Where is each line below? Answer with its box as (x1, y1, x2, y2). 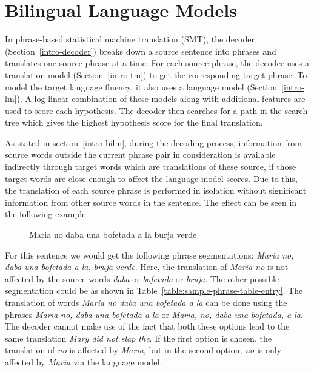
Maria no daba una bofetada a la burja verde (29, 228, 197, 241)
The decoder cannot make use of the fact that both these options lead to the (5, 320, 290, 333)
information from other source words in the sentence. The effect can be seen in (5, 195, 297, 208)
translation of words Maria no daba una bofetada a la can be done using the (5, 296, 287, 308)
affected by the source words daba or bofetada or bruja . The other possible (5, 272, 279, 285)
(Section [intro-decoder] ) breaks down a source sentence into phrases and (5, 44, 276, 57)
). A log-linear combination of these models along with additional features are (16, 92, 306, 105)
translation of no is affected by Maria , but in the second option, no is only (5, 343, 282, 356)
